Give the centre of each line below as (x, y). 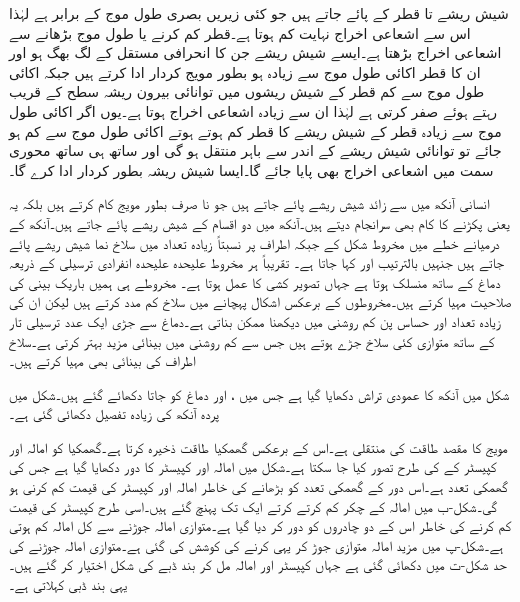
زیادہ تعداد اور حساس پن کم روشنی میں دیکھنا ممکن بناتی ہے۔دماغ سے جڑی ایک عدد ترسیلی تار (255, 320)
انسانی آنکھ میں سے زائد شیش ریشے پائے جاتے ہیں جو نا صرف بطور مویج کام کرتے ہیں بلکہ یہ (249, 203)
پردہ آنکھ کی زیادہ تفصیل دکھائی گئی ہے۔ (114, 413)
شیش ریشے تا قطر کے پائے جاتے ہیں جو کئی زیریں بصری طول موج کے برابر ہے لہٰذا (259, 13)
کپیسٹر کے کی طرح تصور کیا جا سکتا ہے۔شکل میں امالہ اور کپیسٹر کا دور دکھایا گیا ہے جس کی (253, 466)
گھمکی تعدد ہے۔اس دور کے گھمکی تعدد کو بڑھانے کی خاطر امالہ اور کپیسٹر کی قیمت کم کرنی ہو (258, 486)
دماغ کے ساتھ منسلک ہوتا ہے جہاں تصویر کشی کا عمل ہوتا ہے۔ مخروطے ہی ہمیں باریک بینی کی (255, 281)
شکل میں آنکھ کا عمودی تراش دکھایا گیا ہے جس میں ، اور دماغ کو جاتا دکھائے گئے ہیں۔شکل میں (259, 393)
